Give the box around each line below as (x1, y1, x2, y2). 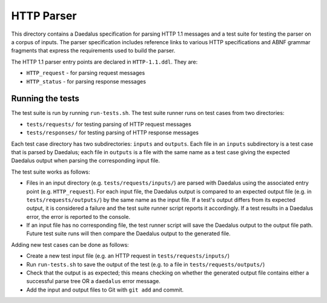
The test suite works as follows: (11, 168, 90, 175)
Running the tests (11, 94, 80, 104)
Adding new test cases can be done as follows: (11, 241, 130, 248)
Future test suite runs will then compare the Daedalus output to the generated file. (26, 230, 231, 237)
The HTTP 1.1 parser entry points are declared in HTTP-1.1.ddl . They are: (11, 58, 198, 65)
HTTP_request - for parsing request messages (26, 70, 145, 77)
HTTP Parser (11, 9, 77, 22)
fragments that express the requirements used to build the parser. (11, 47, 176, 54)
